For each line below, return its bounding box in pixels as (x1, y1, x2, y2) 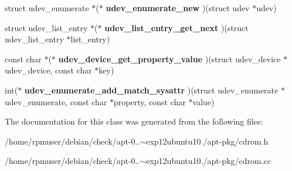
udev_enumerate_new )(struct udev (106, 2, 250, 14)
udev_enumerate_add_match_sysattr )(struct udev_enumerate (24, 83, 279, 96)
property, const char (114, 95, 186, 108)
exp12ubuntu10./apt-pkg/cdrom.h (146, 135, 269, 147)
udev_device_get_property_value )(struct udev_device (58, 52, 281, 65)
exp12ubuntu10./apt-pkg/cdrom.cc (146, 155, 271, 167)
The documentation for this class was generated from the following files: (5, 115, 263, 128)
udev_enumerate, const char (5, 95, 107, 108)
